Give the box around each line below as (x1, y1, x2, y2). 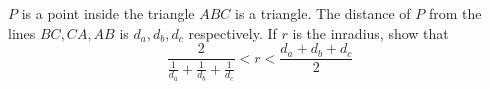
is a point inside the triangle (21, 3, 195, 23)
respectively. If (188, 22, 277, 43)
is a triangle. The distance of (235, 3, 411, 23)
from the (428, 3, 482, 23)
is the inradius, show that (292, 22, 449, 43)
